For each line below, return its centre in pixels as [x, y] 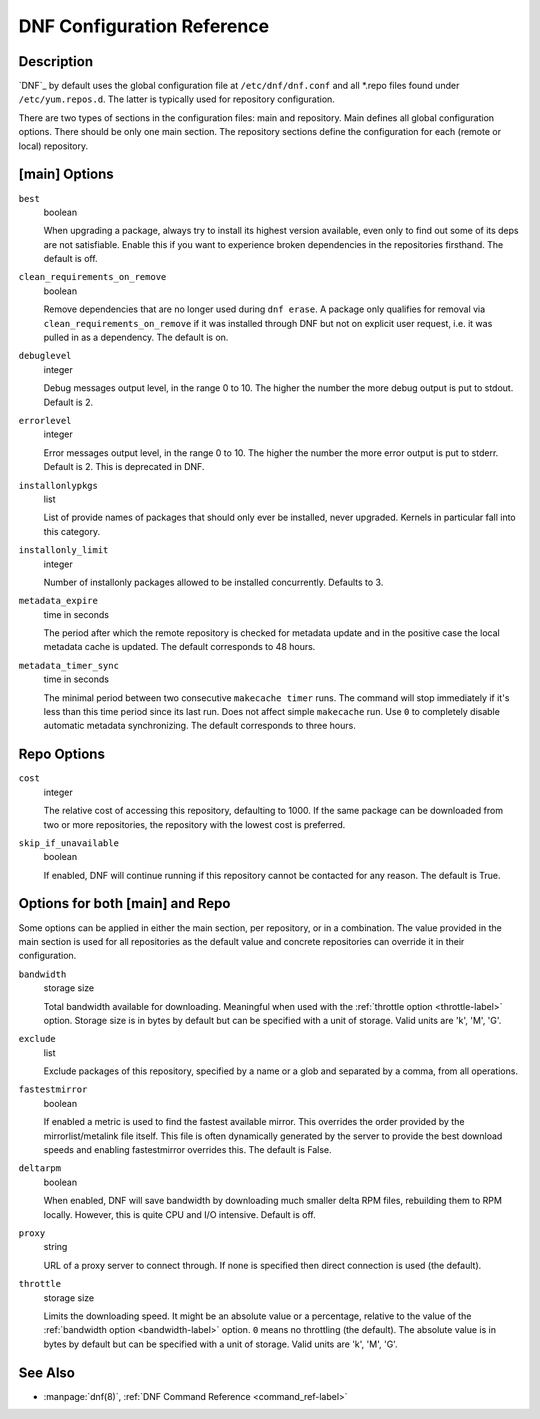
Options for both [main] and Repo [124, 903]
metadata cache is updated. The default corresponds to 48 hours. [179, 647]
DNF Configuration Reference [144, 26]
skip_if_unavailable [69, 843]
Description [56, 61]
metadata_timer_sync [69, 665]
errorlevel [45, 420]
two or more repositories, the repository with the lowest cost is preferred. [194, 824]
